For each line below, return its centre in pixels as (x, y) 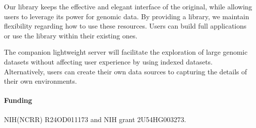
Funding (18, 100)
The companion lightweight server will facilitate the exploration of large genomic (126, 52)
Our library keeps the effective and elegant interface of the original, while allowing (128, 6)
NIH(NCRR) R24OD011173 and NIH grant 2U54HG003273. (95, 119)
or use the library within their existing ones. (71, 35)
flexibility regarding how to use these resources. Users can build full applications (125, 26)
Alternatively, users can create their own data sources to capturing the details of (126, 71)
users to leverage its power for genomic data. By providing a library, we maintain (127, 16)
